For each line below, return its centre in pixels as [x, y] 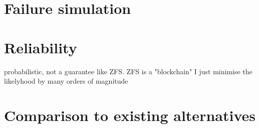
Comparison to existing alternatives [130, 115]
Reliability [41, 47]
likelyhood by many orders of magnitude [66, 81]
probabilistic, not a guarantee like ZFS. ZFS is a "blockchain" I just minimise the [128, 71]
